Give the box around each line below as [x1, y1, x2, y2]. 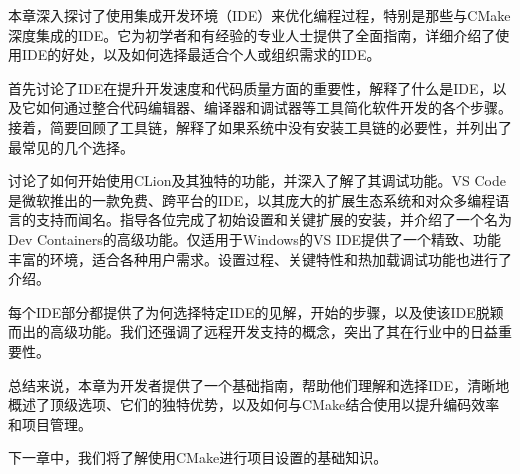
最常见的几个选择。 [8, 136, 134, 157]
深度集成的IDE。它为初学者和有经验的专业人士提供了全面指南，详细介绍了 [8, 24, 496, 45]
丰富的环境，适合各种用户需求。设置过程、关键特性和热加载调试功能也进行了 [8, 248, 512, 269]
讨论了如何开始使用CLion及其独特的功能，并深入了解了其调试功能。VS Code [8, 170, 506, 191]
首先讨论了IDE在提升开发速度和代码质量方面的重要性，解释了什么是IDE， [8, 77, 493, 98]
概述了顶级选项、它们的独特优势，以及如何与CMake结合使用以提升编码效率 [8, 394, 500, 415]
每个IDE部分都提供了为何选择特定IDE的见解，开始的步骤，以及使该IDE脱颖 [8, 301, 504, 322]
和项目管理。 [8, 413, 92, 434]
